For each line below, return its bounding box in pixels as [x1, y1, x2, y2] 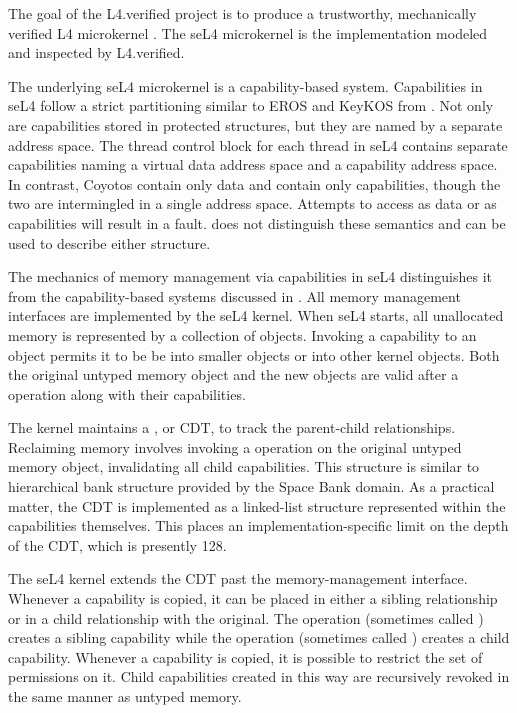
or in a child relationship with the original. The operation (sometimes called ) [8, 607, 484, 628]
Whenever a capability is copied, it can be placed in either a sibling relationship [8, 588, 498, 609]
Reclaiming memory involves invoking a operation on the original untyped [8, 436, 462, 457]
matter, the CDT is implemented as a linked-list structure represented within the [8, 495, 506, 516]
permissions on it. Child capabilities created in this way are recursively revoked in [8, 666, 510, 687]
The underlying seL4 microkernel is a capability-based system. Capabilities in [8, 75, 483, 96]
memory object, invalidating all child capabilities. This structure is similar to [8, 456, 480, 477]
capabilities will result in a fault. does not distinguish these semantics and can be [8, 212, 506, 233]
